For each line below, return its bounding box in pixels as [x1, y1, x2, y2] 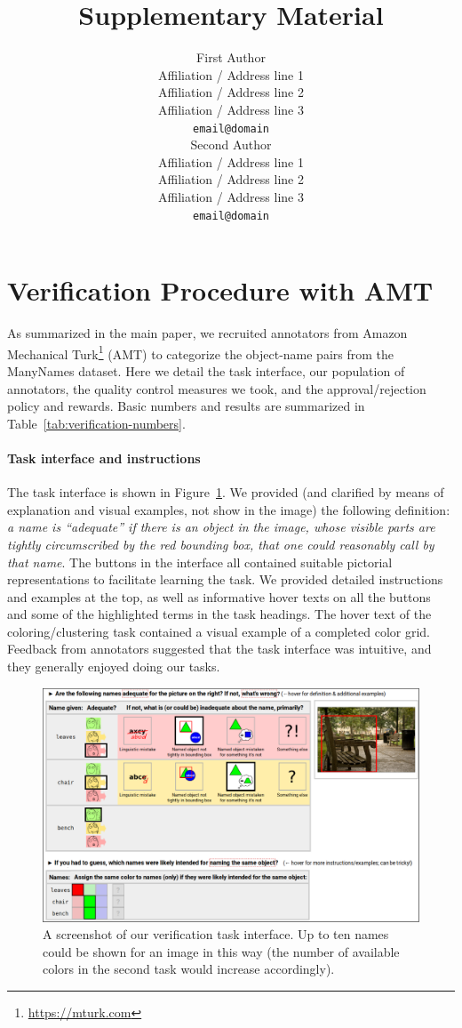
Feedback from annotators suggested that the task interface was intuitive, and [7, 639, 432, 658]
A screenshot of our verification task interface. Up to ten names [43, 925, 389, 944]
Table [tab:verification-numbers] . [7, 414, 186, 432]
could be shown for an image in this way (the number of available [43, 942, 400, 960]
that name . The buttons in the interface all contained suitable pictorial [7, 552, 393, 571]
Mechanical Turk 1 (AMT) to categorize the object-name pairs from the [7, 341, 394, 363]
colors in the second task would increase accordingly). [43, 960, 335, 978]
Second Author [190, 135, 272, 154]
